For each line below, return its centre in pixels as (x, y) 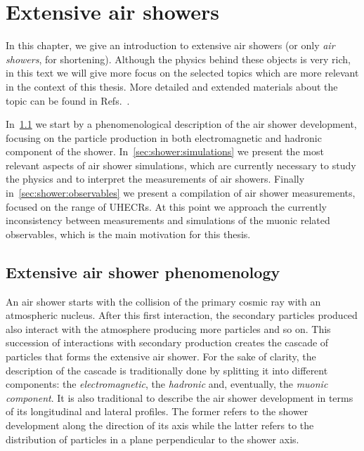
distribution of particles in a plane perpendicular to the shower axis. (152, 439)
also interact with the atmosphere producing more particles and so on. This (168, 328)
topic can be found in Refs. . (68, 100)
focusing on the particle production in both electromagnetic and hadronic (164, 137)
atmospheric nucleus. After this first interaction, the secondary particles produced (182, 315)
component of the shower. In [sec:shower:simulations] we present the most (165, 151)
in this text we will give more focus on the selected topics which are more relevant (182, 73)
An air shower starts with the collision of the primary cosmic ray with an (163, 301)
